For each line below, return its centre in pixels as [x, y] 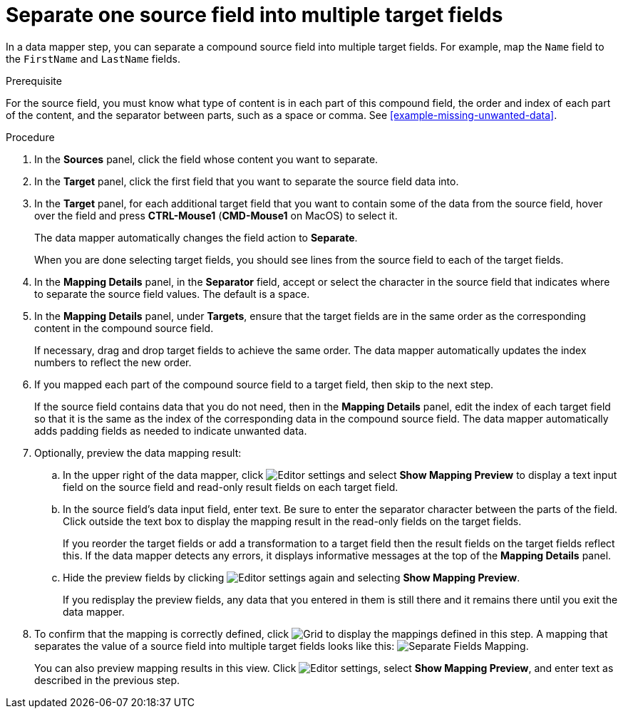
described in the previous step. [107, 680]
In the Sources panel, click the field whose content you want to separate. [206, 159]
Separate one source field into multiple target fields [254, 15]
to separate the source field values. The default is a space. [172, 294]
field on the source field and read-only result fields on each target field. [231, 487]
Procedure [30, 137]
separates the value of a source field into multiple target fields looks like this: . [282, 646]
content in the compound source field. [124, 328]
